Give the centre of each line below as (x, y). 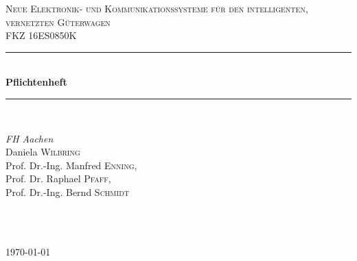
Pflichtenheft (36, 82)
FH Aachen (30, 138)
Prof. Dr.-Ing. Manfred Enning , (71, 165)
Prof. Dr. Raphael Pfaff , (58, 178)
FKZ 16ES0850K (41, 35)
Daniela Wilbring (43, 152)
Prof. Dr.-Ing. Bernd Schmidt (67, 191)
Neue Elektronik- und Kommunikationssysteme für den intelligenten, (157, 8)
